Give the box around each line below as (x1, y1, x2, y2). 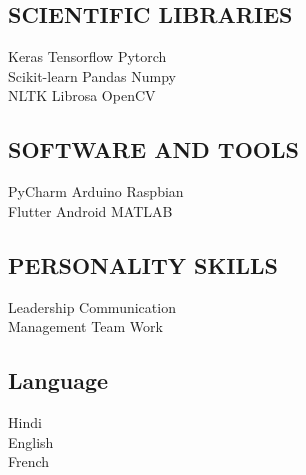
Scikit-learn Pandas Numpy (8, 65, 176, 86)
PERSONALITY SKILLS (8, 249, 278, 280)
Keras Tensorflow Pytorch (8, 46, 167, 67)
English (8, 431, 54, 452)
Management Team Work (8, 316, 163, 337)
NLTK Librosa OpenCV (8, 85, 156, 106)
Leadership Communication (8, 296, 176, 317)
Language (8, 365, 109, 396)
